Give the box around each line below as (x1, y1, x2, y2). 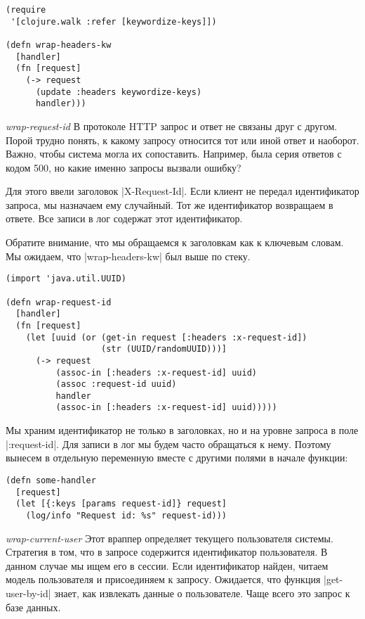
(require (6, 5, 46, 15)
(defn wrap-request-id (6, 297, 112, 307)
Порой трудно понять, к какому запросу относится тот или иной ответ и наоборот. (6, 132, 359, 147)
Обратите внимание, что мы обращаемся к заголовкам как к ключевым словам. (6, 235, 344, 250)
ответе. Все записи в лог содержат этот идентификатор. (6, 211, 243, 226)
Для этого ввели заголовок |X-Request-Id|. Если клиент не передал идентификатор (6, 184, 359, 198)
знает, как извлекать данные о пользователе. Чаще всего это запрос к (54, 585, 350, 600)
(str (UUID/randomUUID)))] (101, 344, 227, 355)
